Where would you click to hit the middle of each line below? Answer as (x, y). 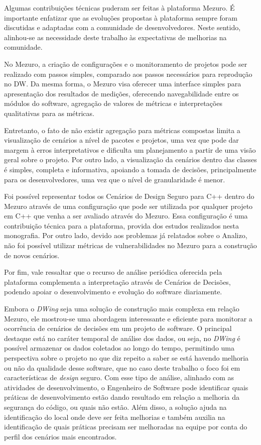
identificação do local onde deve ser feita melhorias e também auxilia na (115, 417)
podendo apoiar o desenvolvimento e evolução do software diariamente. (113, 292)
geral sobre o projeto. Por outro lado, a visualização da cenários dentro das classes (130, 159)
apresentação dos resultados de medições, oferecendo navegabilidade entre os (121, 93)
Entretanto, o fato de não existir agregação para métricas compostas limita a (122, 130)
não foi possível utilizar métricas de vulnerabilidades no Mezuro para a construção (130, 245)
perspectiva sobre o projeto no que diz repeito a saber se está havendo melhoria (126, 358)
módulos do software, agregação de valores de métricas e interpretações (113, 103)
